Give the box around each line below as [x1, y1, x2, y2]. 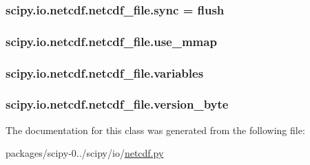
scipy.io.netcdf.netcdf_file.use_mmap [6, 32, 217, 49]
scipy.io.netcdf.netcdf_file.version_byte [6, 96, 229, 113]
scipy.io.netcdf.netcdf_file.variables [6, 64, 204, 81]
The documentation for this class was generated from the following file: [6, 122, 305, 137]
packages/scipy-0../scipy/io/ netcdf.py [6, 146, 164, 160]
